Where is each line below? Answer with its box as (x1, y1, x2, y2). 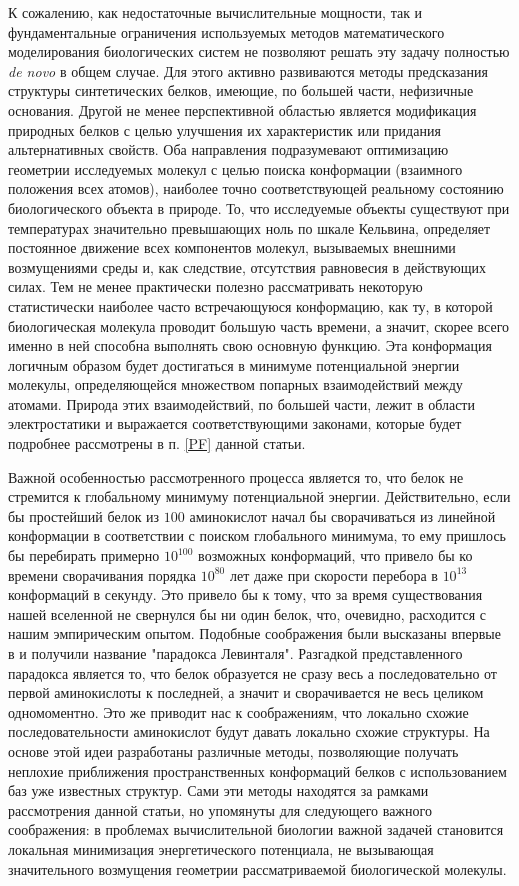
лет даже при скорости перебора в (229, 564, 438, 585)
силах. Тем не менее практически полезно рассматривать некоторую (8, 276, 423, 297)
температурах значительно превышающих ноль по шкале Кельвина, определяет (8, 217, 491, 238)
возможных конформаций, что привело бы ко (198, 545, 473, 566)
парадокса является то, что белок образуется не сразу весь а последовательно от (8, 662, 497, 683)
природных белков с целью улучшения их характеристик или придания (8, 119, 441, 140)
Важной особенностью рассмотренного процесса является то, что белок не (8, 466, 464, 487)
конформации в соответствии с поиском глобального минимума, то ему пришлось (8, 525, 506, 546)
